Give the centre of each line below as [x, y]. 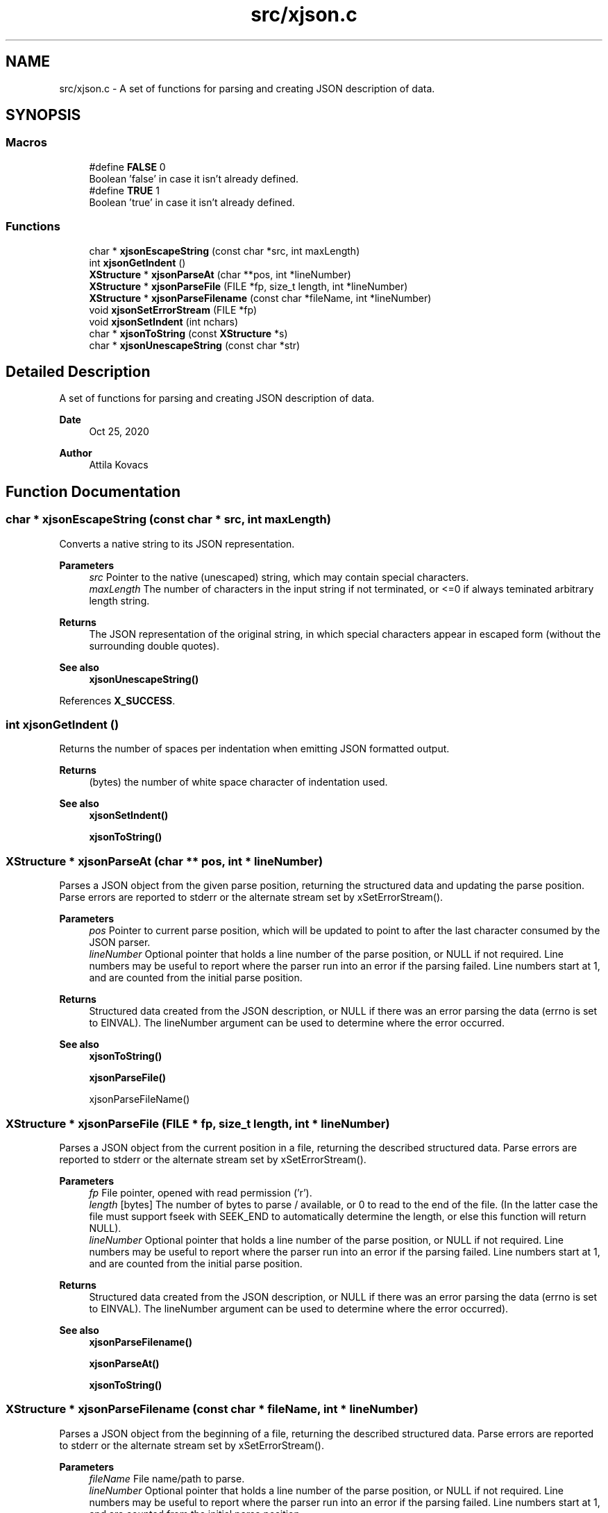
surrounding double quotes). [154, 645]
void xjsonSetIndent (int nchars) [164, 321]
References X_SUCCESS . [117, 700]
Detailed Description [78, 371]
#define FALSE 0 [127, 167]
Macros [26, 143]
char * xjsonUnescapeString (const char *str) [195, 345]
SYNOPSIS [43, 115]
